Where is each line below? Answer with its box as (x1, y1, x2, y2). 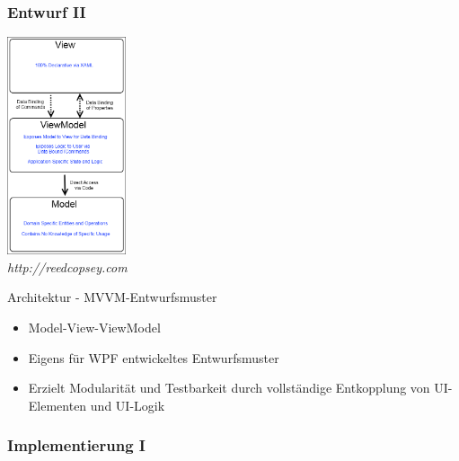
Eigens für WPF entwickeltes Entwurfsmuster (28, 348, 279, 367)
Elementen (28, 395, 87, 414)
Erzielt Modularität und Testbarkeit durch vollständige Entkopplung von (28, 378, 430, 397)
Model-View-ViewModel (28, 317, 161, 336)
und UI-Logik (90, 395, 165, 414)
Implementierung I (7, 434, 146, 457)
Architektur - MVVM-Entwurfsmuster (7, 288, 217, 306)
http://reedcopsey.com (7, 257, 128, 276)
